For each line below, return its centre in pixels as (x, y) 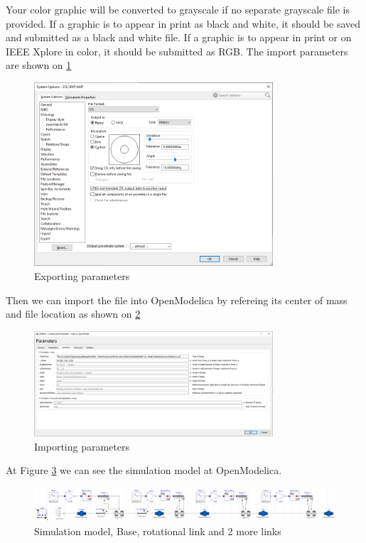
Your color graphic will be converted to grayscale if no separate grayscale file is (178, 9)
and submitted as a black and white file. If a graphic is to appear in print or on (179, 37)
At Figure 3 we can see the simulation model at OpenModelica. (144, 470)
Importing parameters (82, 446)
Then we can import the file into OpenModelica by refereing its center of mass (177, 300)
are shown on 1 (39, 65)
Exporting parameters (82, 275)
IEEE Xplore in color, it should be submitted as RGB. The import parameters (177, 51)
